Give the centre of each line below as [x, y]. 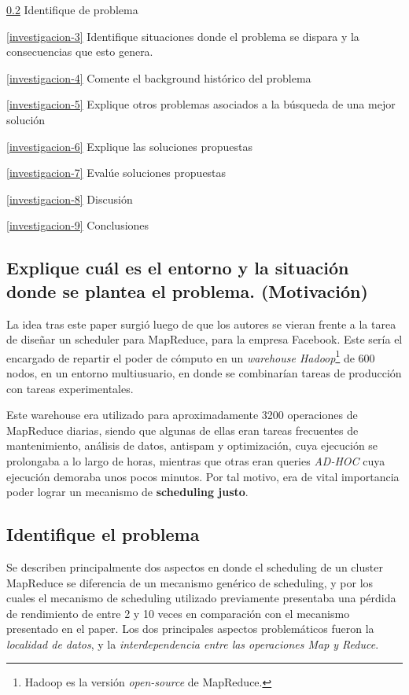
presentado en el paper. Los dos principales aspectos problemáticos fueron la [190, 629]
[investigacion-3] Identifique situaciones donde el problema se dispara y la [183, 36]
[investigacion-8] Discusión [70, 199]
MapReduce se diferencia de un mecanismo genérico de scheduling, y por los [190, 582]
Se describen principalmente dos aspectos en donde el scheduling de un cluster [195, 566]
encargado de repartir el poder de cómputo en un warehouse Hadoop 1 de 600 [191, 356]
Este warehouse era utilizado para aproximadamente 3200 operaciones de [182, 415]
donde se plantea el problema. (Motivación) [187, 291]
